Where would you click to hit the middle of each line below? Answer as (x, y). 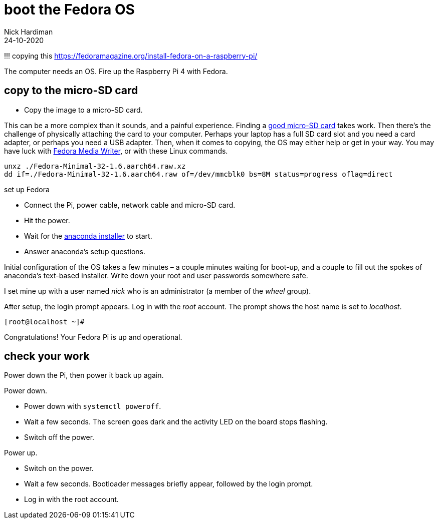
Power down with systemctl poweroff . (93, 406)
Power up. (21, 453)
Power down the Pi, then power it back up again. (84, 375)
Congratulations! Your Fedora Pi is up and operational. (93, 337)
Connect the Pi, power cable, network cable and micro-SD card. (130, 205)
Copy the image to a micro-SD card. (83, 110)
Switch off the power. (59, 437)
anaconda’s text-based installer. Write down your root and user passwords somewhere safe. (156, 275)
